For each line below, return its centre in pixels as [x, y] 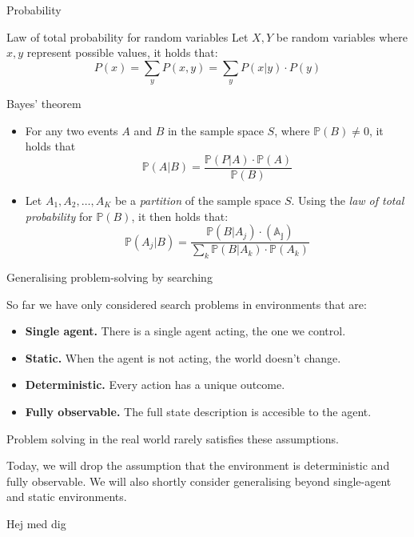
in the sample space [215, 130]
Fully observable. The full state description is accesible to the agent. [198, 411]
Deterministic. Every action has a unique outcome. [155, 385]
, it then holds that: [180, 216]
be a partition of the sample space [198, 200]
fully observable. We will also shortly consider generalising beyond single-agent [199, 481]
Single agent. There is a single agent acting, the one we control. [185, 331]
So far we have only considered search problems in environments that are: [187, 304]
